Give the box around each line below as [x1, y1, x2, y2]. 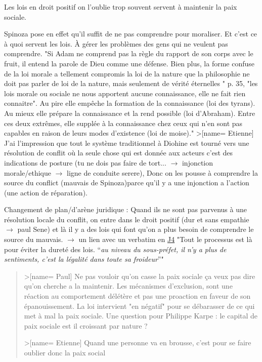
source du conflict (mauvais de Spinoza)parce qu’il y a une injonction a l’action [4, 177, 249, 188]
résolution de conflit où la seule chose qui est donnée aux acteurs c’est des [4, 147, 233, 158]
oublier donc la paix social [24, 347, 106, 357]
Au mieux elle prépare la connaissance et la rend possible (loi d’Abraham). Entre [4, 107, 255, 118]
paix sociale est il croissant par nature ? [24, 320, 148, 331]
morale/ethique [4, 167, 51, 178]
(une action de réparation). [4, 187, 88, 197]
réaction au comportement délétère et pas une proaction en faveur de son [24, 291, 251, 301]
